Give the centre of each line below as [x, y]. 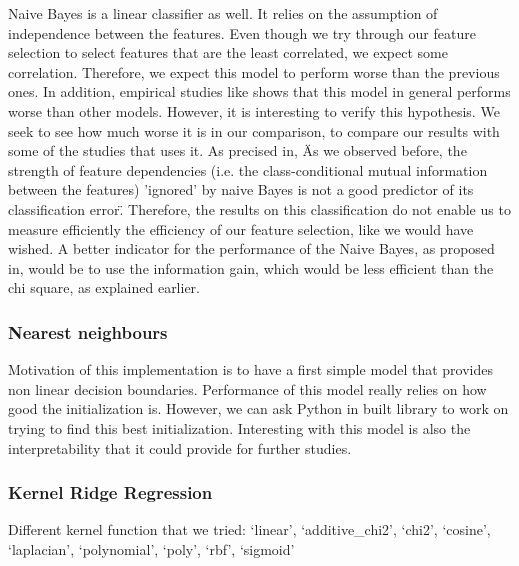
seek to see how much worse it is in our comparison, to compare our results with [254, 130]
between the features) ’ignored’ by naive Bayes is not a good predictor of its [241, 189]
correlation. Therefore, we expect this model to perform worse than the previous [254, 71]
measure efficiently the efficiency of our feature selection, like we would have [241, 228]
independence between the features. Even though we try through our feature [242, 32]
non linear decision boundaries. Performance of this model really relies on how [247, 388]
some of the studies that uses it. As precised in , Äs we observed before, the [237, 150]
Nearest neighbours [88, 331]
